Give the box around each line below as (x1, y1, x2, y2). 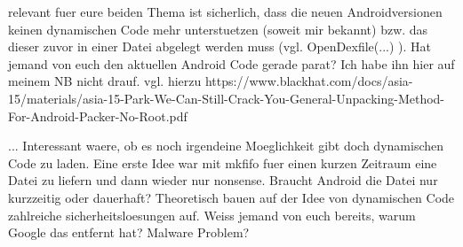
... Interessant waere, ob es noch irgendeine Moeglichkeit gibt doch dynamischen (8, 136, 444, 155)
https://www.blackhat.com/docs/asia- (204, 72, 413, 90)
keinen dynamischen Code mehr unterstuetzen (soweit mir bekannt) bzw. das (8, 19, 428, 38)
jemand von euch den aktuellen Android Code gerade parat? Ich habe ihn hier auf (8, 54, 455, 73)
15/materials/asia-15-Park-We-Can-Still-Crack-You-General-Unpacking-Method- (8, 89, 445, 107)
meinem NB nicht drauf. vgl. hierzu (8, 72, 202, 90)
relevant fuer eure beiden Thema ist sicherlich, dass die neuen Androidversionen (8, 3, 443, 20)
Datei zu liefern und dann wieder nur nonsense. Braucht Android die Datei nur (8, 171, 438, 189)
